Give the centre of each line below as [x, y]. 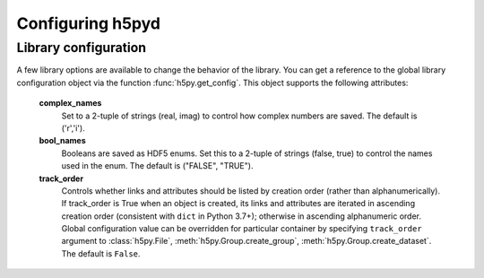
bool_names [62, 141]
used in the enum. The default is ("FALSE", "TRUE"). [157, 166]
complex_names [70, 103]
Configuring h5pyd [89, 23]
